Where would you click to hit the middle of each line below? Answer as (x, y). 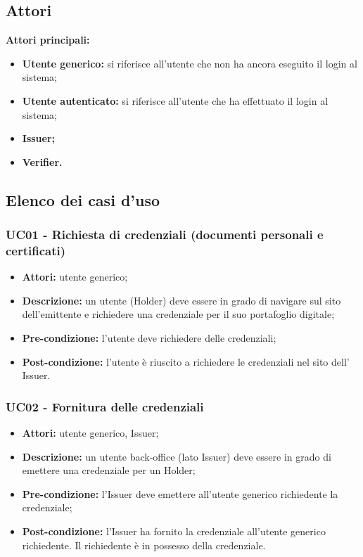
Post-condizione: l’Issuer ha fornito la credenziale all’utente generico (174, 531)
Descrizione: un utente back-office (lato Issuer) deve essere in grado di (177, 456)
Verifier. (42, 161)
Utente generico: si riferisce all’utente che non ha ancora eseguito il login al (190, 63)
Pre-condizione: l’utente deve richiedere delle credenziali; (149, 338)
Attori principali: (48, 40)
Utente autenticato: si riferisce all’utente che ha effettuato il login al (175, 100)
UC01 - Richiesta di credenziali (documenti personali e (165, 235)
